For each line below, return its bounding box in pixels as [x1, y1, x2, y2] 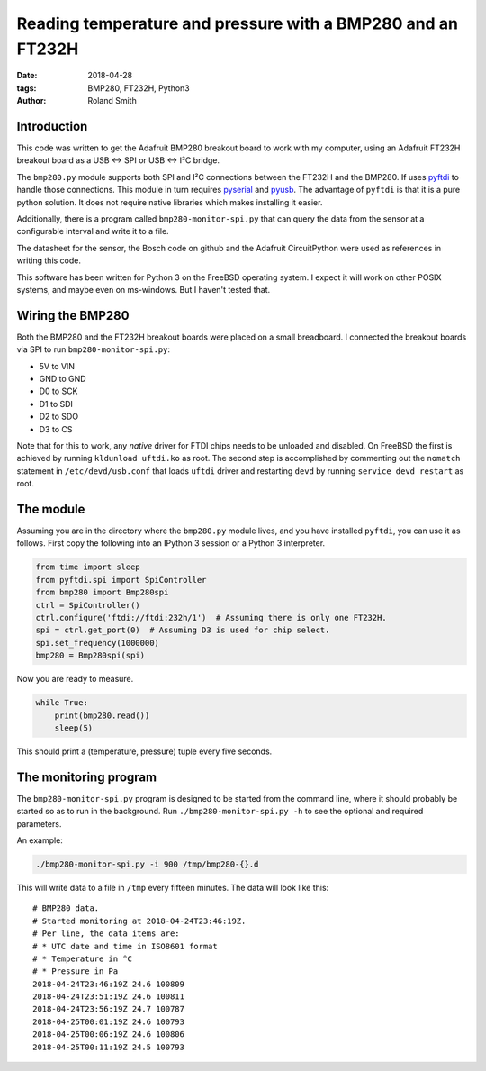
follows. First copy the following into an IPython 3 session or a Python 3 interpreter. [16, 538, 326, 549]
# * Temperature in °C [32, 953, 133, 964]
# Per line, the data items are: [32, 929, 180, 939]
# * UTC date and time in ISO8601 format [32, 941, 218, 951]
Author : [16, 95, 47, 106]
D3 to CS [39, 423, 73, 434]
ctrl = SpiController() [35, 600, 141, 610]
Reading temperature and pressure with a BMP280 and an [16, 14, 459, 33]
